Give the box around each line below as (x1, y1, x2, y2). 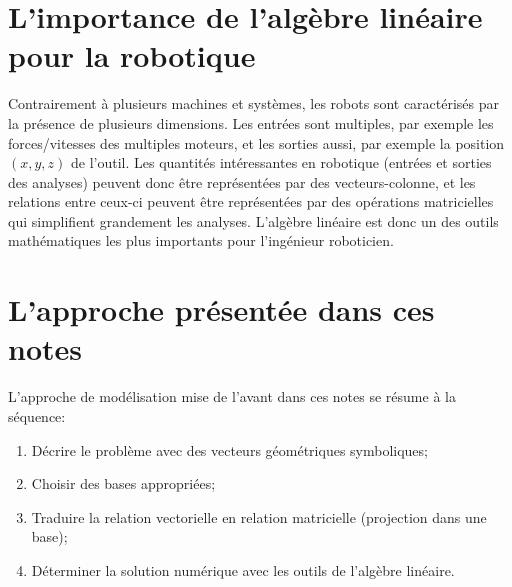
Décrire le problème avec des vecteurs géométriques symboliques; (31, 439, 428, 460)
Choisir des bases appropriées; (31, 473, 216, 494)
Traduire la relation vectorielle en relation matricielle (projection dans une (31, 506, 487, 527)
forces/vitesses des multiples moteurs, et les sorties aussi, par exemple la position (8, 132, 505, 153)
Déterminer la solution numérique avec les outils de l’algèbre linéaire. (31, 559, 455, 580)
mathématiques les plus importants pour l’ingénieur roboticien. (8, 230, 394, 251)
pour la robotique (8, 35, 256, 76)
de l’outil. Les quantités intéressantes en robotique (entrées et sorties (71, 152, 492, 173)
